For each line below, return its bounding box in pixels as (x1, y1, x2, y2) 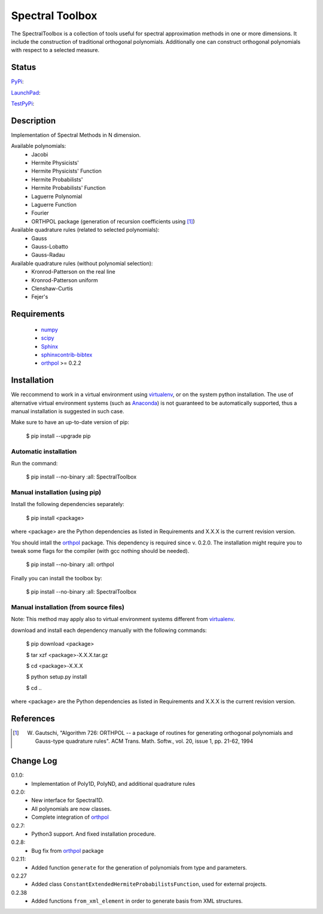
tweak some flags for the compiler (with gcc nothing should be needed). (11, 547, 190, 555)
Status (11, 62, 36, 72)
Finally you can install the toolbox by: (11, 574, 103, 582)
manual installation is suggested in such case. (11, 408, 124, 414)
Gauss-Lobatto (31, 243, 69, 250)
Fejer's (31, 293, 48, 301)
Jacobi (31, 150, 48, 158)
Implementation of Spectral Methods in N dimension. (11, 131, 141, 138)
